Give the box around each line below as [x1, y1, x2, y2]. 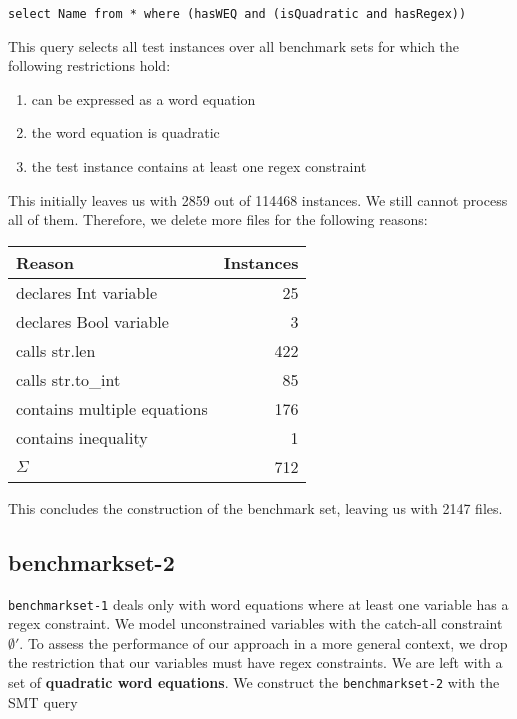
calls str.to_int [16, 367, 121, 391]
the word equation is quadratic [31, 122, 220, 143]
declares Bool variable [16, 309, 169, 333]
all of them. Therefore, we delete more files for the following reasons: [8, 209, 428, 230]
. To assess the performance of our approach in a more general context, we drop [19, 632, 508, 653]
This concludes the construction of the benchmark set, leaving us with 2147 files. [8, 497, 503, 518]
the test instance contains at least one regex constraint [31, 156, 367, 177]
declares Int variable [16, 280, 158, 304]
